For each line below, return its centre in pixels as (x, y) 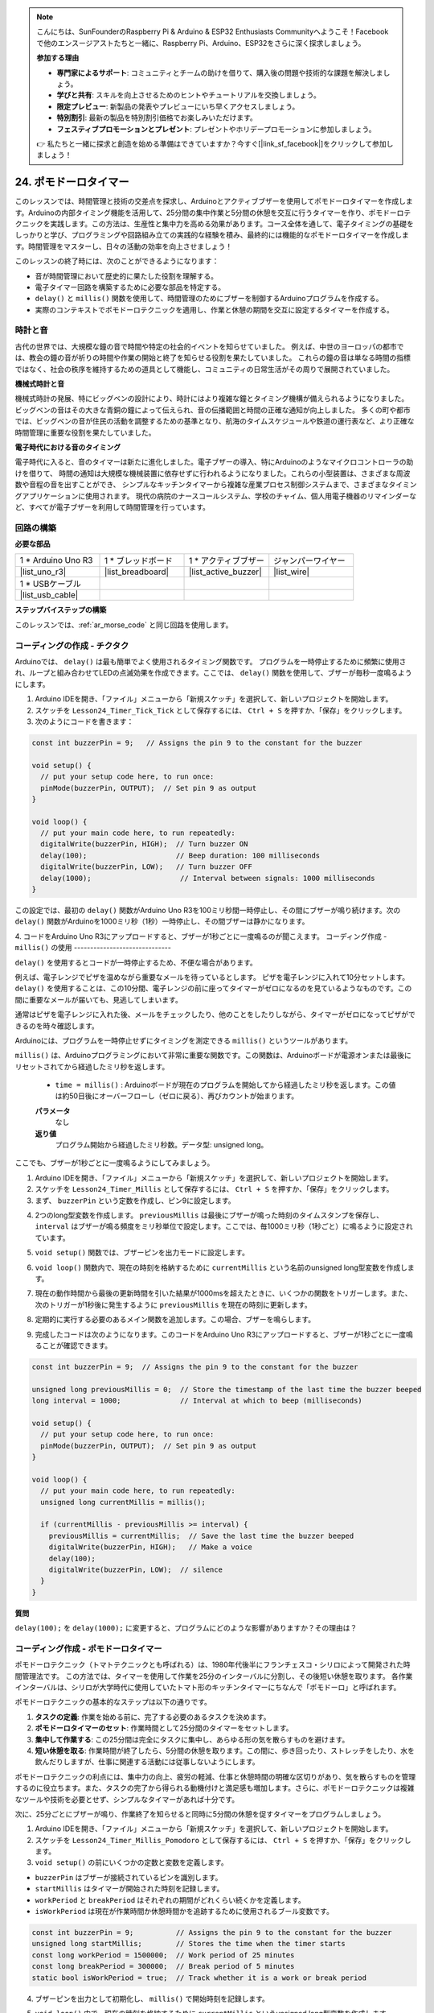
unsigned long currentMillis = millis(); (123, 1502)
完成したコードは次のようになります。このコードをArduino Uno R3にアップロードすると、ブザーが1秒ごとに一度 (220, 1334)
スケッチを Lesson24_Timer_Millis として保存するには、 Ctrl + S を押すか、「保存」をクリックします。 (214, 1189)
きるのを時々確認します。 (57, 1026)
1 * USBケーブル (51, 584)
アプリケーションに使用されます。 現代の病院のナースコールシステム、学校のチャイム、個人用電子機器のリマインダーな (219, 496)
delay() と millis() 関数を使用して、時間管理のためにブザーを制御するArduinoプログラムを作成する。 (209, 299)
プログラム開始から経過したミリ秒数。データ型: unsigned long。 (162, 1145)
